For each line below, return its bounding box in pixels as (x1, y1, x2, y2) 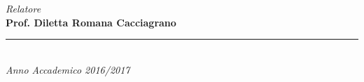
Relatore (6, 1, 41, 15)
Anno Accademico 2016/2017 (6, 62, 130, 76)
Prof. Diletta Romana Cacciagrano (6, 15, 176, 29)
